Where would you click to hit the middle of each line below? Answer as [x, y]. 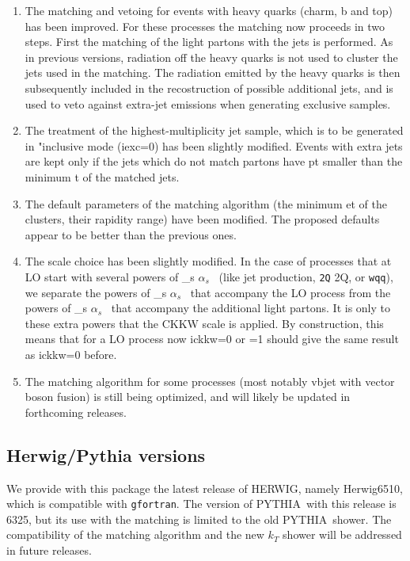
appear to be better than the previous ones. [131, 234]
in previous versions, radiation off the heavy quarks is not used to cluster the [211, 57]
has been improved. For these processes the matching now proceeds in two [205, 26]
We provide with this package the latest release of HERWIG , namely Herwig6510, [205, 488]
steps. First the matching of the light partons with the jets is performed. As [209, 42]
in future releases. [49, 550]
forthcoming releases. [76, 412]
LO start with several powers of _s [110, 276]
